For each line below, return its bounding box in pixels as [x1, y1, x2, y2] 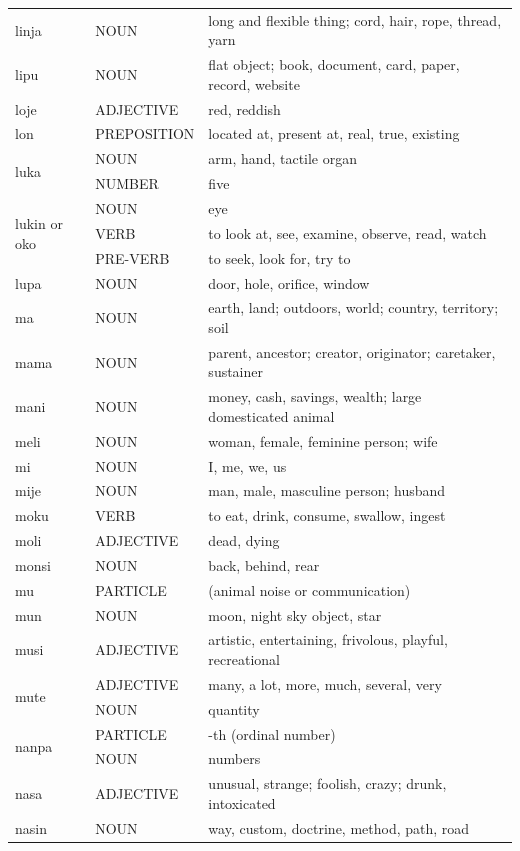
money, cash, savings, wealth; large [208, 386, 422, 407]
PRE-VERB [95, 247, 170, 268]
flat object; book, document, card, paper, [208, 54, 460, 75]
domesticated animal [208, 405, 335, 426]
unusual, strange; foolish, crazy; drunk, [208, 773, 447, 794]
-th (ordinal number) [208, 723, 336, 744]
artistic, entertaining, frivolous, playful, [208, 629, 448, 650]
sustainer [208, 361, 264, 382]
